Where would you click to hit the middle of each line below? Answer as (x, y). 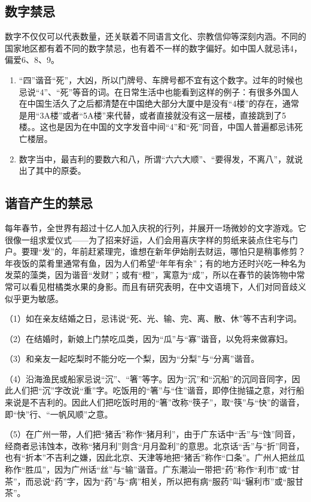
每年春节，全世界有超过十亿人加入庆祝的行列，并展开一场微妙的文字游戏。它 (155, 227)
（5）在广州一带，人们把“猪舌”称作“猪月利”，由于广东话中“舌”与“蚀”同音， (153, 434)
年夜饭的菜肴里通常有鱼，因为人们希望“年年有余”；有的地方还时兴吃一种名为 (155, 263)
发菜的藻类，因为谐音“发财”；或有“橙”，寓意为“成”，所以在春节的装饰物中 (151, 275)
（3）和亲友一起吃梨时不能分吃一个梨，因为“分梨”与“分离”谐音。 (132, 359)
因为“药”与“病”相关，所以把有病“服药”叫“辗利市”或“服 (189, 481)
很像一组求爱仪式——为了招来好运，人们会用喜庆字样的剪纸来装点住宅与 (147, 239)
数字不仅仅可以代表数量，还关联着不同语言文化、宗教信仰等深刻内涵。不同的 (155, 36)
